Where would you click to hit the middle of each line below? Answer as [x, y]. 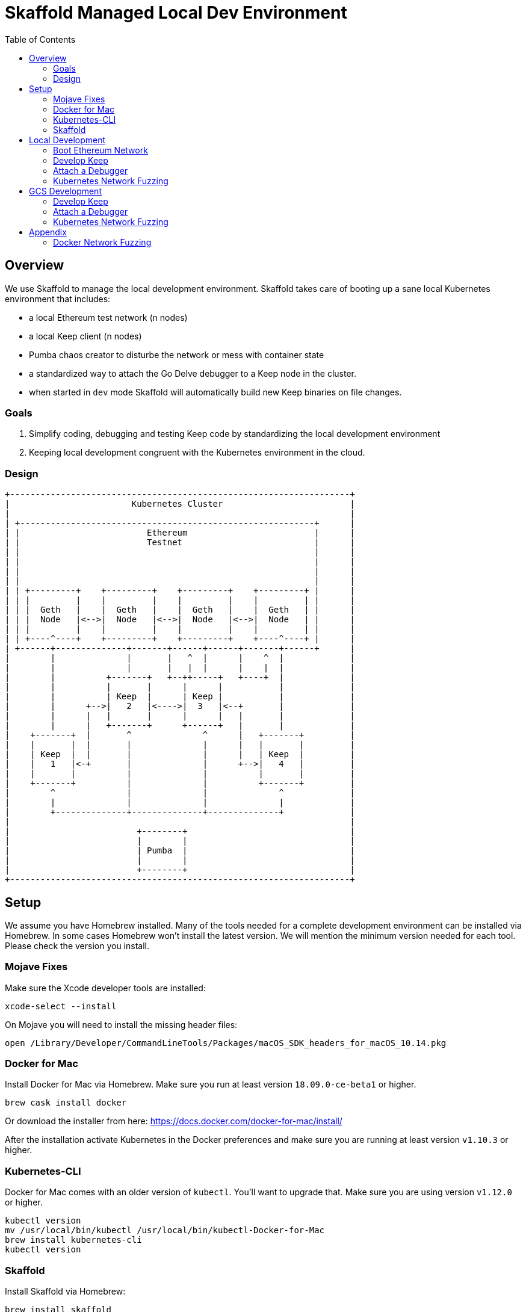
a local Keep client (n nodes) [85, 336]
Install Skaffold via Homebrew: [65, 1291]
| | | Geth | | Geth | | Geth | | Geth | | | [180, 610]
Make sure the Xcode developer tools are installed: [105, 988]
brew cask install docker [66, 1103]
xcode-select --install [61, 1006]
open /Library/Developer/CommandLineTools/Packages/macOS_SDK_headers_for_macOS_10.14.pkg [226, 1043]
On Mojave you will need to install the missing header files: [121, 1024]
